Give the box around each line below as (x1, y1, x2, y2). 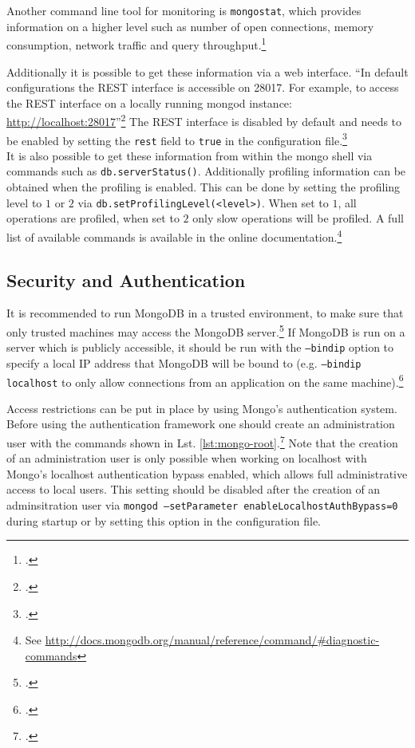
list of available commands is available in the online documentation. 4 (6, 226, 342, 245)
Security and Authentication (6, 267, 246, 292)
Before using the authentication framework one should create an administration (6, 415, 395, 432)
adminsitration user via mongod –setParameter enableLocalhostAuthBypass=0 (6, 497, 398, 514)
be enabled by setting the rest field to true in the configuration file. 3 (6, 129, 347, 148)
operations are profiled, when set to (6, 210, 180, 226)
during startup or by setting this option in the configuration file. (6, 512, 322, 529)
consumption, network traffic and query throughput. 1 (6, 34, 267, 53)
